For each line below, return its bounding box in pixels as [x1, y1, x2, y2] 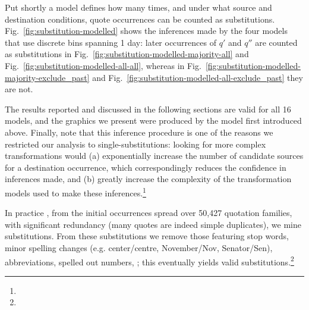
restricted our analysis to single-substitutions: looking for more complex [5, 137, 266, 150]
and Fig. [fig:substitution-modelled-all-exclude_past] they [92, 71, 303, 83]
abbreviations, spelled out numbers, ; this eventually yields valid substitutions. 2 [5, 253, 294, 268]
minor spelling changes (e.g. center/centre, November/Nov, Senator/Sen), [5, 241, 273, 253]
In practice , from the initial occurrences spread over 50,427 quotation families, [5, 206, 292, 219]
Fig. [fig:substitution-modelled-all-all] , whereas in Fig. [5, 59, 201, 71]
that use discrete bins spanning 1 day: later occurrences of [5, 36, 216, 48]
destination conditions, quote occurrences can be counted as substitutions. [5, 12, 275, 25]
